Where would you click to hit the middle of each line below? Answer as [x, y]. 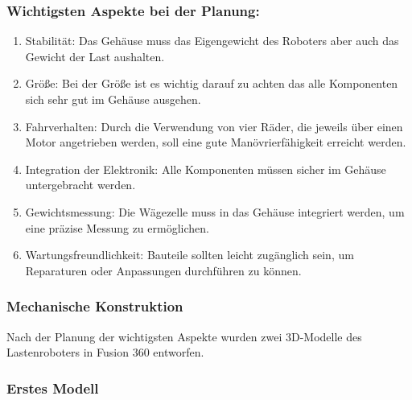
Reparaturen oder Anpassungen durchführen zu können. [163, 270]
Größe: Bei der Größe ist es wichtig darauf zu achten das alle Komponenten [212, 83]
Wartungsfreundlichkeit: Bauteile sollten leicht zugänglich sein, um [190, 255]
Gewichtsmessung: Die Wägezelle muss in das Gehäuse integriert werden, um [215, 211]
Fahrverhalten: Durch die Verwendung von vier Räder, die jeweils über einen [214, 126]
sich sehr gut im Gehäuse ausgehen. [113, 99]
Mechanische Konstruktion [95, 306]
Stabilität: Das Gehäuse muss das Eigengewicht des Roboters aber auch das [212, 41]
